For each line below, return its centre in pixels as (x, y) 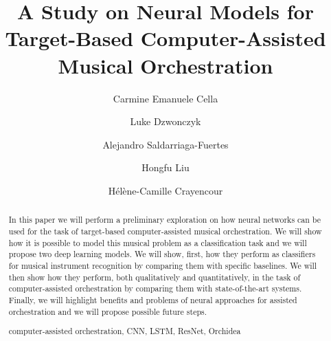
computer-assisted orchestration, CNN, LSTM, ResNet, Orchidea (125, 331)
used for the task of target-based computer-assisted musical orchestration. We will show (165, 231)
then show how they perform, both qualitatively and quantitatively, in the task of (155, 277)
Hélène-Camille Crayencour (165, 190)
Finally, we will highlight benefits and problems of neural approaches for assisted (153, 299)
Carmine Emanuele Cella (165, 98)
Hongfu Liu (165, 167)
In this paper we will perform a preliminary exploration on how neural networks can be (165, 220)
